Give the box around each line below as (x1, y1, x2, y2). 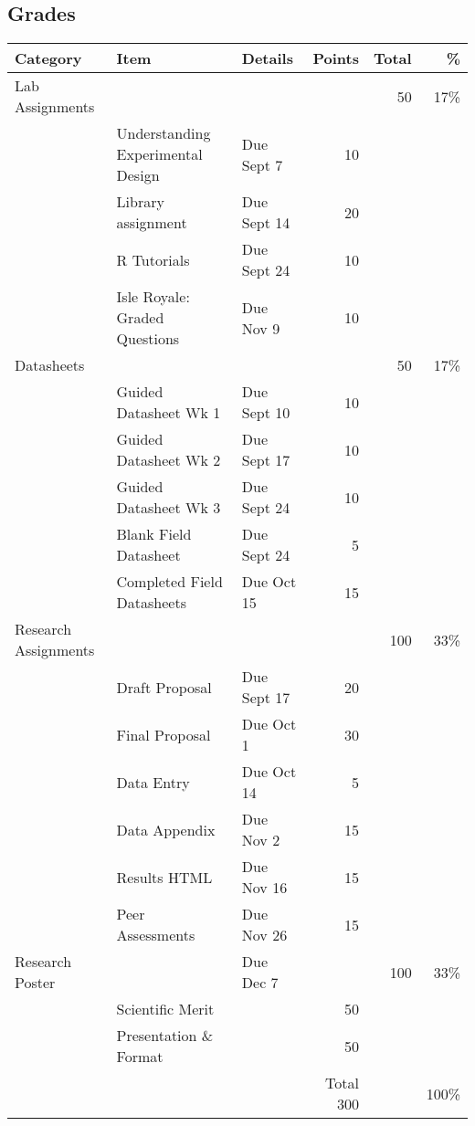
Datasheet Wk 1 (116, 402, 221, 424)
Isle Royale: (116, 286, 190, 308)
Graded (116, 307, 164, 329)
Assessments (116, 924, 195, 946)
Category (15, 47, 82, 69)
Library (116, 191, 164, 213)
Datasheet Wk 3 (116, 497, 221, 519)
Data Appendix (116, 818, 216, 840)
